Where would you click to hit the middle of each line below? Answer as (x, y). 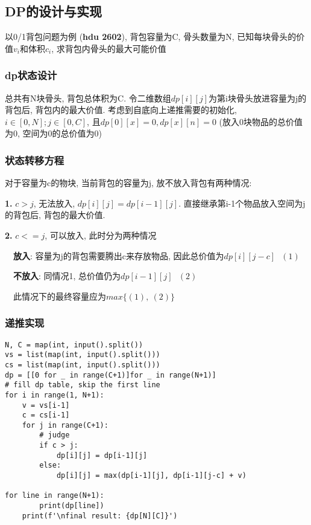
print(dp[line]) (72, 506)
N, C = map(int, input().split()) (74, 345)
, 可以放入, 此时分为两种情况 (101, 235)
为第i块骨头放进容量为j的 (257, 98)
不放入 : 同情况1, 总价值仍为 (67, 276)
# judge (55, 435)
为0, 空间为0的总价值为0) (53, 133)
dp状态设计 (31, 75)
